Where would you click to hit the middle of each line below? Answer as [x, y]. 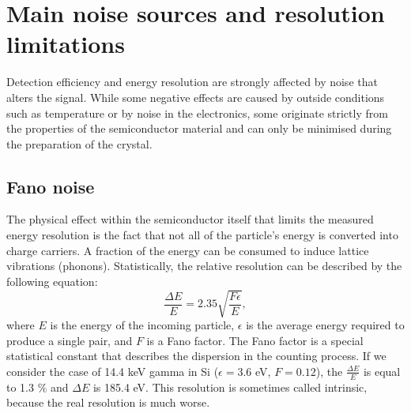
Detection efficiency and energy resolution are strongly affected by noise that [192, 82]
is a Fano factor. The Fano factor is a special [255, 340]
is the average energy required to [325, 325]
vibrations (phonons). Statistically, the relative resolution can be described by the [204, 266]
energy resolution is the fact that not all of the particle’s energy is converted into [202, 235]
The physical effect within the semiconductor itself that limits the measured [190, 219]
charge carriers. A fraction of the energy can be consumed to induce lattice [188, 250]
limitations [66, 44]
